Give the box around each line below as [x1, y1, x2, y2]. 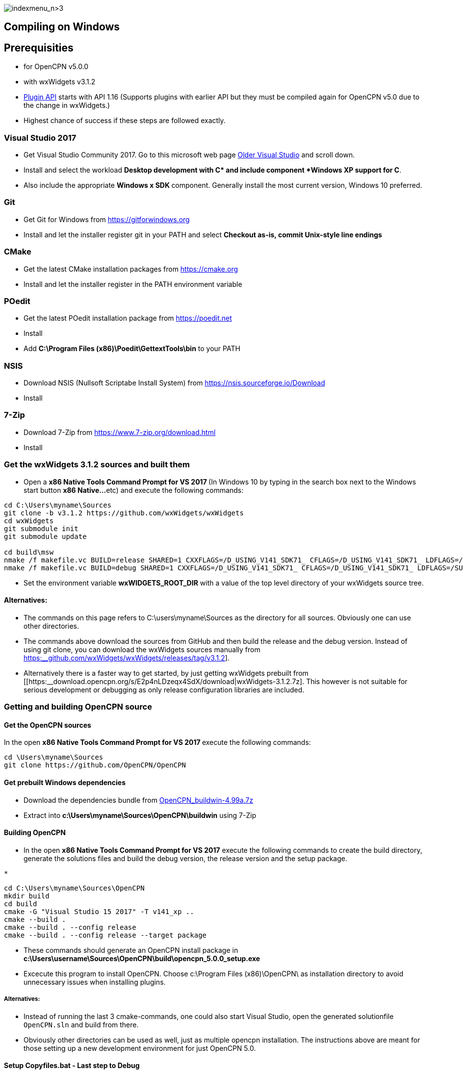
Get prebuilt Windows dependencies [4, 778, 126, 787]
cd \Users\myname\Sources [4, 753, 103, 762]
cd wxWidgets [4, 516, 54, 525]
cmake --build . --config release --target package [4, 931, 207, 939]
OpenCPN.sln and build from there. [24, 1020, 139, 1029]
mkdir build [4, 892, 50, 900]
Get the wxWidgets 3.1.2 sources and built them [4, 459, 190, 470]
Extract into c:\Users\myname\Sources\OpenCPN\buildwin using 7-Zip [24, 811, 257, 819]
